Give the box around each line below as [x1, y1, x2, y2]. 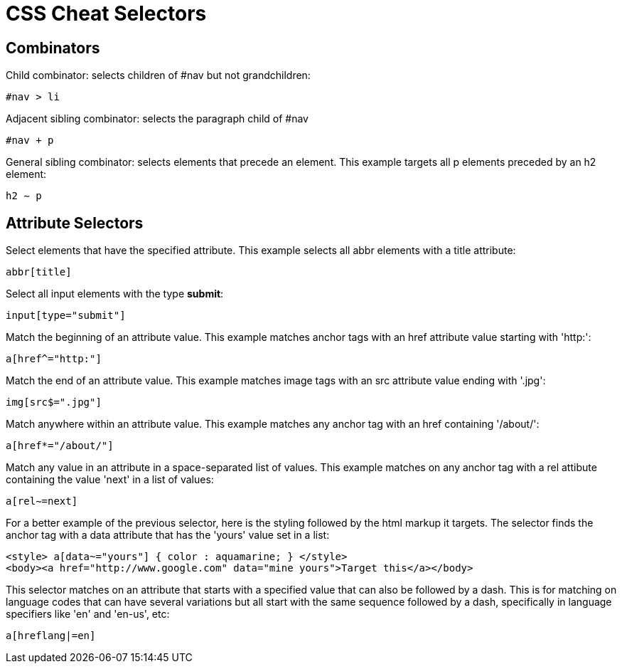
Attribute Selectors [6, 214, 144, 232]
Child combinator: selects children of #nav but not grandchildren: [6, 69, 311, 82]
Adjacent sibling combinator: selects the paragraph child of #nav [6, 112, 309, 125]
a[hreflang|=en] [6, 630, 96, 642]
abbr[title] [6, 266, 72, 278]
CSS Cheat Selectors [6, 1, 207, 26]
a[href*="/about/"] [6, 440, 114, 452]
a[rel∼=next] [6, 495, 78, 507]
